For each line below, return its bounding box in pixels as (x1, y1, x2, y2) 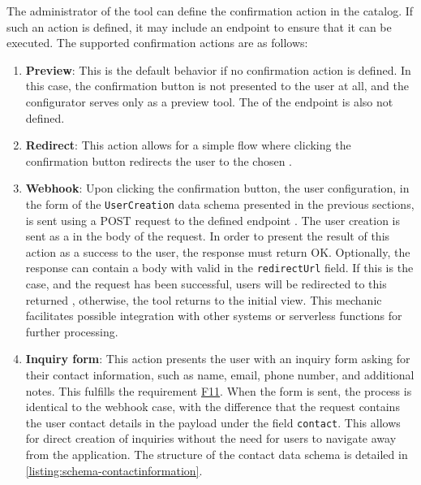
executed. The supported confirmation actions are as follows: (6, 34, 308, 51)
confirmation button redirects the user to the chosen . (25, 152, 293, 169)
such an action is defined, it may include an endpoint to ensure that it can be (6, 18, 392, 35)
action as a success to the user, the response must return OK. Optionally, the (25, 243, 410, 260)
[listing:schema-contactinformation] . (25, 461, 203, 479)
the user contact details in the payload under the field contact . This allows (25, 414, 401, 431)
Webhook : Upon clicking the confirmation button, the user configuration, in (25, 180, 410, 197)
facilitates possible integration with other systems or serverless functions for (25, 307, 402, 324)
